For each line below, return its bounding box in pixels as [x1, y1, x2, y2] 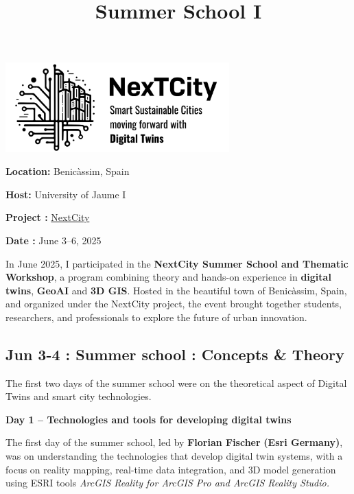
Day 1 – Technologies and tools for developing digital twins [5, 412, 292, 426]
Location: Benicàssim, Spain [5, 164, 130, 178]
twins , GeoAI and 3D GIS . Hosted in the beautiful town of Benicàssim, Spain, [5, 283, 347, 297]
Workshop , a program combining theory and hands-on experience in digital [5, 270, 331, 284]
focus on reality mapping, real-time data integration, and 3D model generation [5, 462, 336, 476]
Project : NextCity [5, 210, 90, 224]
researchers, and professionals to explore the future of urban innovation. [5, 309, 307, 324]
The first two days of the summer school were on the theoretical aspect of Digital [5, 375, 347, 390]
